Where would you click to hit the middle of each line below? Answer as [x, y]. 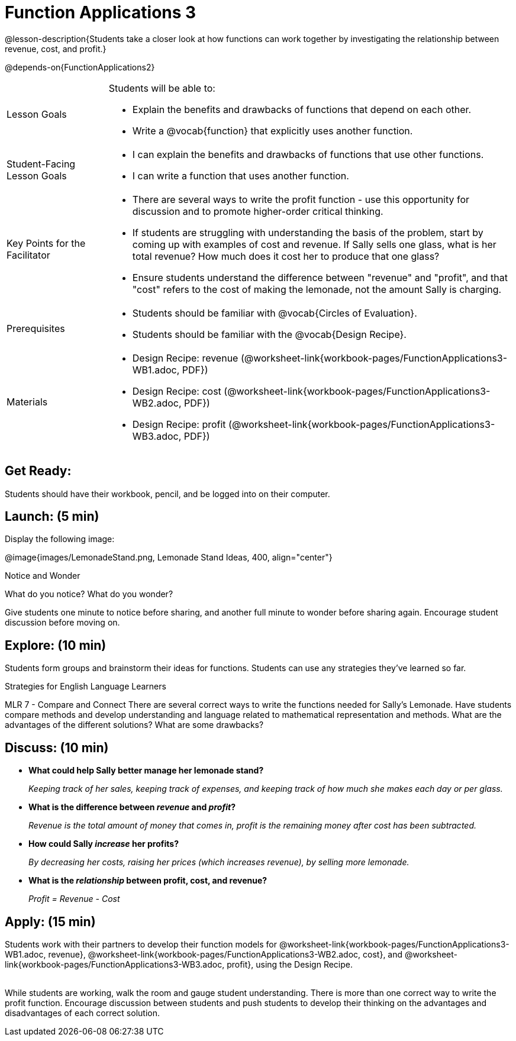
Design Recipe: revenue [185, 358]
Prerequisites [36, 328]
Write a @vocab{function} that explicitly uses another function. [272, 130]
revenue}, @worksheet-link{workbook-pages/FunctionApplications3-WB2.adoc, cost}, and [225, 954]
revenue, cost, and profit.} [56, 49]
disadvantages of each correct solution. [82, 1013]
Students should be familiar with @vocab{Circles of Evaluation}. [275, 313]
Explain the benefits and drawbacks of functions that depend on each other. [302, 109]
